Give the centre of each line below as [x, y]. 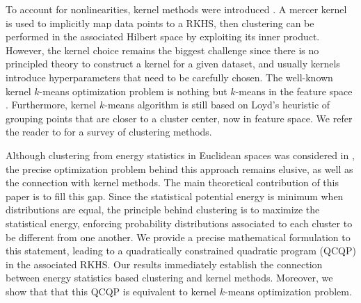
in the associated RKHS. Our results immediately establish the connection [164, 264]
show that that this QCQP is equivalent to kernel [111, 291]
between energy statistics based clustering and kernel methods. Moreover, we [169, 278]
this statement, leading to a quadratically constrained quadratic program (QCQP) [181, 251]
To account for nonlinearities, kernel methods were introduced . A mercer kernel [176, 9]
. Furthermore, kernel [51, 105]
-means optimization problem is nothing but [133, 91]
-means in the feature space [294, 91]
